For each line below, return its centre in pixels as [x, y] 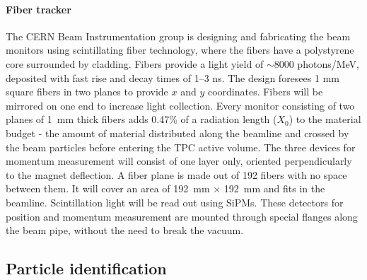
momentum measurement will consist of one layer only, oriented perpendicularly [179, 161]
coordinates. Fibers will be [265, 92]
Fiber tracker [39, 9]
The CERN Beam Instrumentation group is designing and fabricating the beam [178, 36]
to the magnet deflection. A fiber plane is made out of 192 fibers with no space [176, 174]
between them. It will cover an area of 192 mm [108, 188]
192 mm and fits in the [274, 188]
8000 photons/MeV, [316, 63]
